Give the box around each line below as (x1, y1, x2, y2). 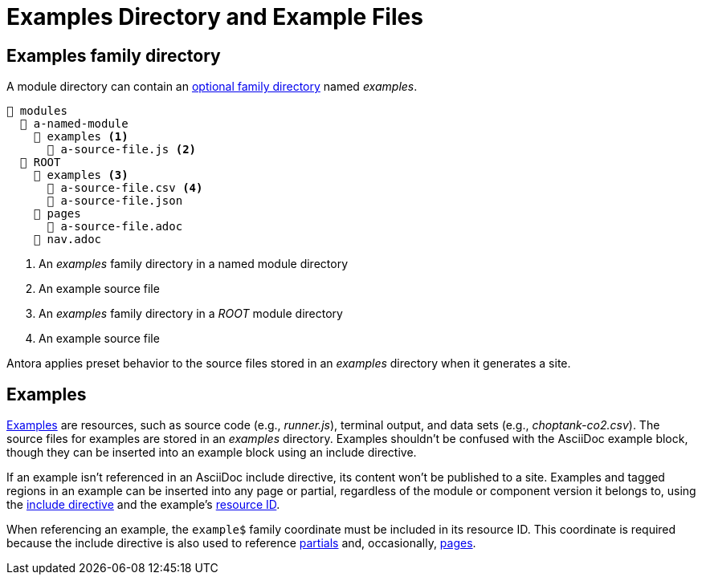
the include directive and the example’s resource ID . (6, 498, 280, 512)
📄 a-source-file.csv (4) (47, 181, 203, 195)
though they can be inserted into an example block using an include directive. (6, 445, 417, 460)
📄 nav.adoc (33, 233, 102, 246)
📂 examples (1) (33, 130, 129, 144)
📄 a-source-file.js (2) (47, 143, 197, 156)
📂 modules (6, 104, 67, 118)
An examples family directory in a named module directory (39, 257, 349, 271)
